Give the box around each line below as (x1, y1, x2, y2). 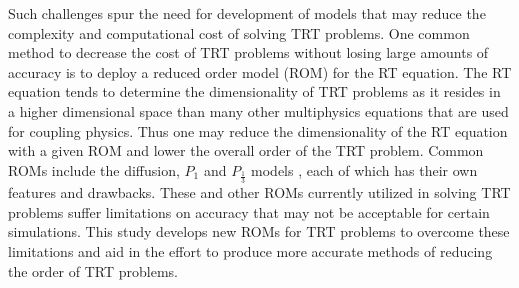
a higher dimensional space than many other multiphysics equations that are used (8, 100, 509, 121)
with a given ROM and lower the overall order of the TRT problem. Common (8, 140, 484, 161)
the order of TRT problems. (8, 260, 178, 281)
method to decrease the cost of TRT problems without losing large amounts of (8, 42, 489, 63)
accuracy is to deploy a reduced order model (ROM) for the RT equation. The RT (8, 61, 512, 82)
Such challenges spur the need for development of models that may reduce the (8, 3, 486, 23)
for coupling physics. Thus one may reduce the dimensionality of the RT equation (8, 120, 508, 141)
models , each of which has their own (251, 159, 478, 180)
